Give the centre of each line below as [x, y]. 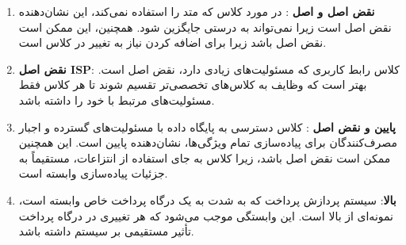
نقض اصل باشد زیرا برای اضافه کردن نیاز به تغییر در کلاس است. [172, 42]
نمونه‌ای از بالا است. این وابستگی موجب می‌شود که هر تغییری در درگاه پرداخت [206, 215]
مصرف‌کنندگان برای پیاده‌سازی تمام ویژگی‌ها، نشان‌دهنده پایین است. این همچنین [208, 142]
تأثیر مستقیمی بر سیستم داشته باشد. [106, 231]
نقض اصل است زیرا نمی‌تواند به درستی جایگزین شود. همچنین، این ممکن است [205, 27]
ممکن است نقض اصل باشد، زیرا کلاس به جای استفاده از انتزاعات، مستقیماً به [205, 157]
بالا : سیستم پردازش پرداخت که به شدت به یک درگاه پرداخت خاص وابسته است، [207, 199]
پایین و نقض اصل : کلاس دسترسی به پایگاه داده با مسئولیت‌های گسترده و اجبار [207, 126]
